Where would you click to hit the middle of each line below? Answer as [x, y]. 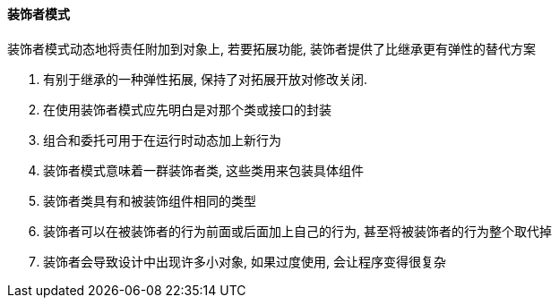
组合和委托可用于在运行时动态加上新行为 [162, 140]
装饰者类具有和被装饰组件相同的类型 [150, 200]
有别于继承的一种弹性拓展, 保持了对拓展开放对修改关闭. [206, 79]
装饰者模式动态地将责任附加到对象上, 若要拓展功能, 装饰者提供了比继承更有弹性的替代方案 [271, 48]
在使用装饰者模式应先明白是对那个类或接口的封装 [187, 109]
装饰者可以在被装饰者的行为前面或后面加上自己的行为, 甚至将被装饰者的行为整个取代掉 [297, 231]
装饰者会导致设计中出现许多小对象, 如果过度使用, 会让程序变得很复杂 [245, 261]
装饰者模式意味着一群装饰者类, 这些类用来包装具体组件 [203, 170]
